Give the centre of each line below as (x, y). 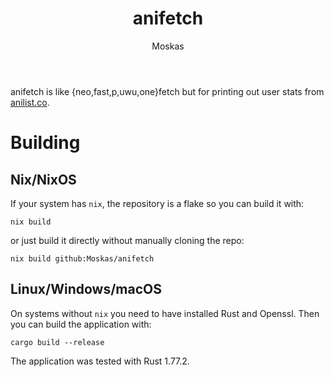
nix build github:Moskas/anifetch (82, 258)
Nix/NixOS (43, 179)
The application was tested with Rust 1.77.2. (100, 361)
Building (45, 143)
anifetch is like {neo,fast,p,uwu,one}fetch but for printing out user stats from (167, 91)
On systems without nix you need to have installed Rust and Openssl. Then (165, 313)
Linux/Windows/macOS (86, 289)
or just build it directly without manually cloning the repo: (127, 240)
